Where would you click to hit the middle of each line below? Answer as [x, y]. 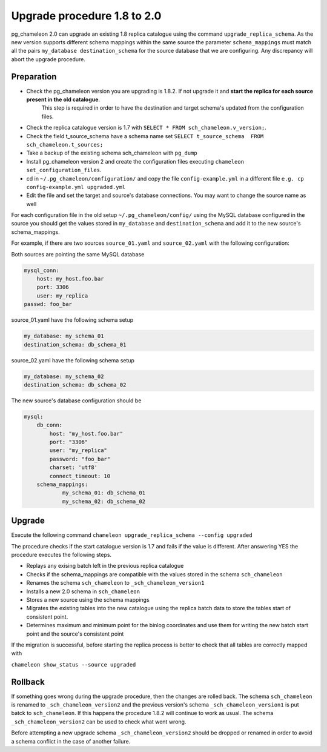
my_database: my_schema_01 [64, 336]
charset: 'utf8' [74, 468]
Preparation [34, 77]
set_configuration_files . [64, 170]
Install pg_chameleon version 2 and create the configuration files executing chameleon [135, 161]
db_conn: [50, 425]
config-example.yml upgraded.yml [76, 187]
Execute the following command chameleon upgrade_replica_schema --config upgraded [132, 535]
